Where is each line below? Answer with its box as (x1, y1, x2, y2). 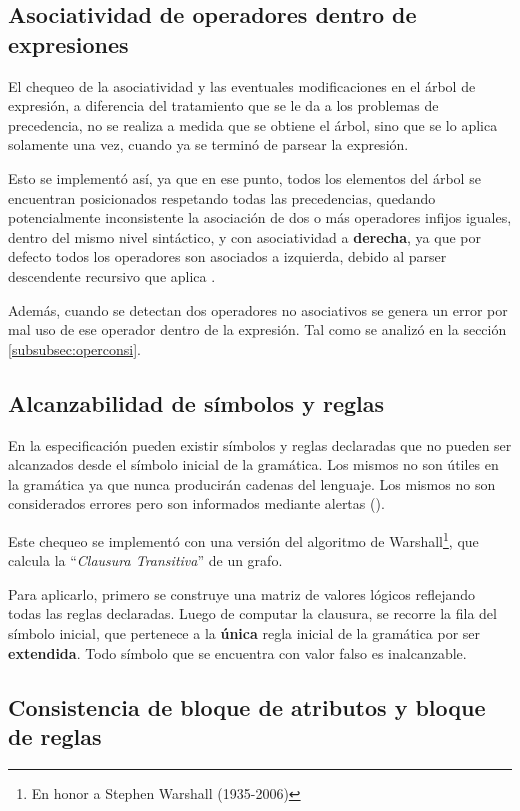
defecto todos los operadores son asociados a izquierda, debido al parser (8, 246, 447, 267)
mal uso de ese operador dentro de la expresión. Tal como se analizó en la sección (8, 319, 507, 340)
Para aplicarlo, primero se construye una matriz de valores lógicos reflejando (8, 583, 476, 604)
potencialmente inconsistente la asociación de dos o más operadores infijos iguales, (8, 207, 512, 228)
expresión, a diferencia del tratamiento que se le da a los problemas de (8, 95, 439, 116)
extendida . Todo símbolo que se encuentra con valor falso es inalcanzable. (8, 642, 467, 663)
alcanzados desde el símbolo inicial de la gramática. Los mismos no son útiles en (8, 454, 499, 475)
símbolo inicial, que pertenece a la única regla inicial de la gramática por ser (8, 622, 481, 643)
